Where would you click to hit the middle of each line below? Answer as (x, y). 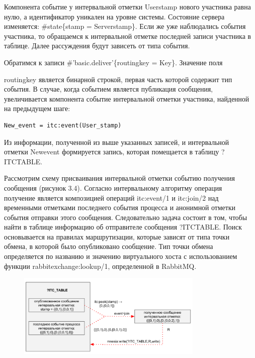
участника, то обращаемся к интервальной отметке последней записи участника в (127, 36)
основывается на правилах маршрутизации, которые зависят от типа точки (117, 236)
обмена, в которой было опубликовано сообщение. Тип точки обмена (109, 246)
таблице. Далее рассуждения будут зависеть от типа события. (97, 46)
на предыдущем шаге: (37, 108)
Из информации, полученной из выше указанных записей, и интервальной (117, 142)
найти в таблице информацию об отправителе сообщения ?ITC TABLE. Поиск (123, 227)
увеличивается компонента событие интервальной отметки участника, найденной (127, 98)
